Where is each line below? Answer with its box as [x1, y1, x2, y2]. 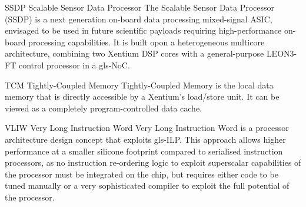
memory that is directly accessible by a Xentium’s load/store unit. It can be [5, 90, 280, 103]
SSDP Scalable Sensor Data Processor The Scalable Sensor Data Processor [5, 1, 275, 13]
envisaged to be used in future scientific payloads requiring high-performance [5, 24, 282, 37]
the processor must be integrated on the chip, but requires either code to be [5, 167, 278, 180]
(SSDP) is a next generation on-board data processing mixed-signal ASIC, [5, 12, 272, 25]
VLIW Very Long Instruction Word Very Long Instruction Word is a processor [5, 121, 289, 134]
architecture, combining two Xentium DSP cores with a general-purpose [5, 47, 264, 60]
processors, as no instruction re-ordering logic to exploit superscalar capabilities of [5, 156, 301, 169]
